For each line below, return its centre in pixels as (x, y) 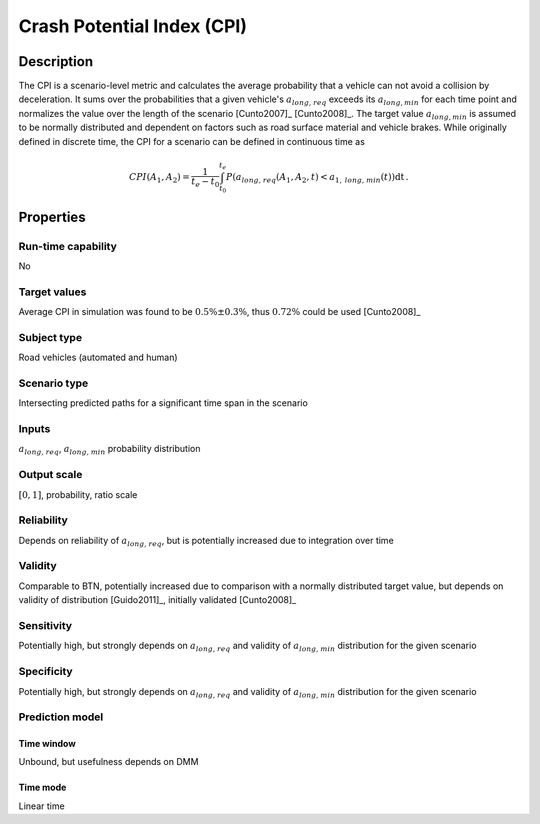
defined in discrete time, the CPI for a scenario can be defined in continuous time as (191, 141)
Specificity (46, 672)
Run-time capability (67, 246)
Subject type (50, 337)
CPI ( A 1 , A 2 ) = (159, 178)
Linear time (41, 806)
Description (56, 61)
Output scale (50, 475)
